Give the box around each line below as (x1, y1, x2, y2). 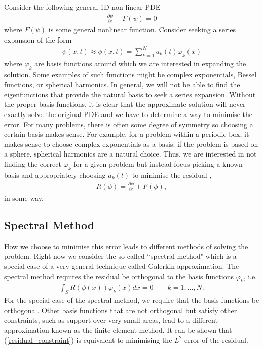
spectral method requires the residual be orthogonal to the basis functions (4, 270, 234, 281)
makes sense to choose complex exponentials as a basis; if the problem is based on (4, 138, 258, 149)
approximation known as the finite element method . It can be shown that (4, 324, 232, 335)
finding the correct (4, 158, 61, 169)
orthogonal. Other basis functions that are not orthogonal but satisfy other (4, 304, 237, 315)
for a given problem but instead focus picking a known (73, 158, 243, 169)
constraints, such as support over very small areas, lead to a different (4, 315, 218, 325)
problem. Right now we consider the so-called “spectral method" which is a (4, 251, 237, 261)
